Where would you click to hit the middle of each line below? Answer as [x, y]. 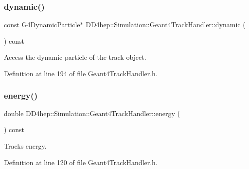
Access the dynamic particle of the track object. [75, 57]
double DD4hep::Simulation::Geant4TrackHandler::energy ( [92, 113]
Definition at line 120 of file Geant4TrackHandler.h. [81, 162]
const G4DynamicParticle [42, 25]
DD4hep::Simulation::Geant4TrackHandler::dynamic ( [166, 25]
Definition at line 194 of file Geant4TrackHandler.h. [81, 73]
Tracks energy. [25, 146]
